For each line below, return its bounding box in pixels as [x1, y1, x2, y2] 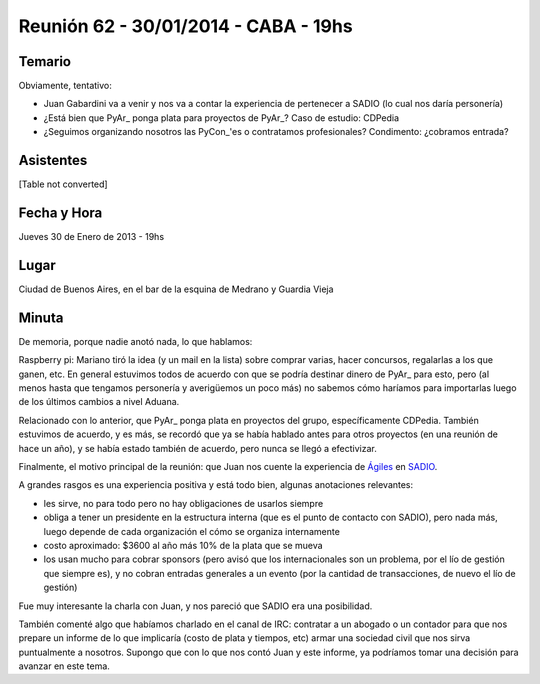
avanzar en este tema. [18, 660, 110, 672]
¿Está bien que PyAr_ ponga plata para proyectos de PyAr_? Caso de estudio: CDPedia [43, 111, 400, 124]
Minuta [18, 309, 64, 326]
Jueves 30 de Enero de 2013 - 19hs [18, 231, 165, 243]
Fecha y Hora [18, 204, 103, 221]
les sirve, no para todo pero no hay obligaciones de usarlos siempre [43, 497, 324, 509]
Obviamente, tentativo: [18, 80, 112, 92]
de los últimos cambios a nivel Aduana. [18, 396, 180, 408]
